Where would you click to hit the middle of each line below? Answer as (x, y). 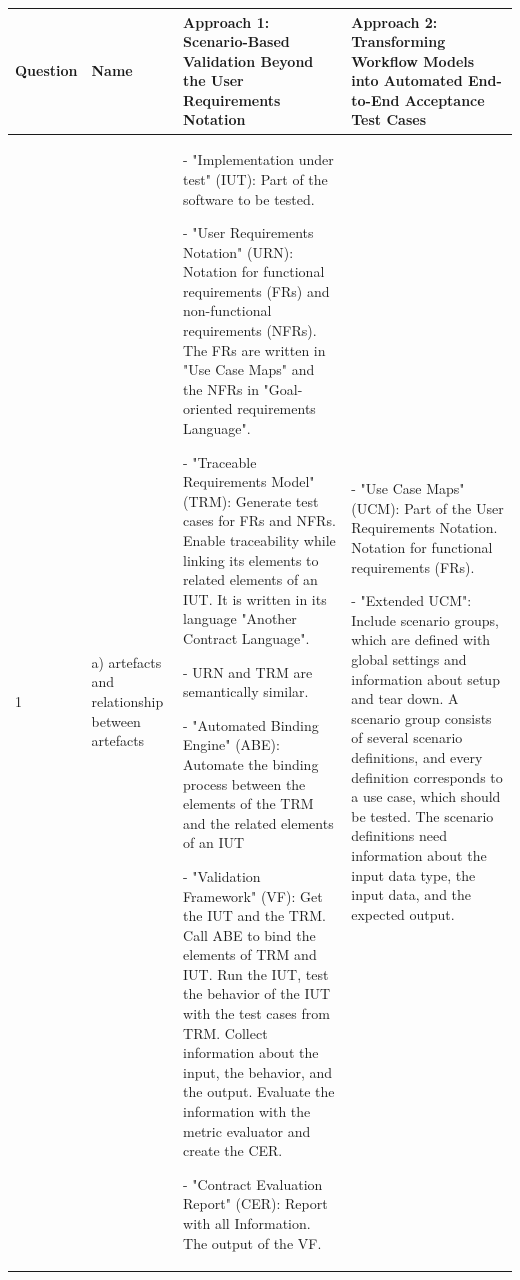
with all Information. (247, 1223)
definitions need (399, 835)
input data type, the (413, 874)
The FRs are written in (254, 349)
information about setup (425, 678)
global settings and (409, 658)
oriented (208, 408)
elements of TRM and (250, 954)
